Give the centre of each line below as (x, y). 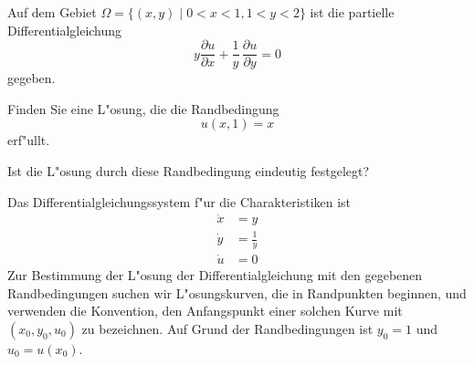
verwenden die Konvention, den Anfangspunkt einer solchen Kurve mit (205, 311)
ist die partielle (352, 12)
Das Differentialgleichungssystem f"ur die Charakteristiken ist (179, 201)
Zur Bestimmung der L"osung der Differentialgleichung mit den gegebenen (215, 275)
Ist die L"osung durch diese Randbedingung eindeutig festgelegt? (189, 171)
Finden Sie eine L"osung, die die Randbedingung (143, 108)
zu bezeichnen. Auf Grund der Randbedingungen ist (227, 328)
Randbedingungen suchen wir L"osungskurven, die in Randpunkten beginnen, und (237, 292)
